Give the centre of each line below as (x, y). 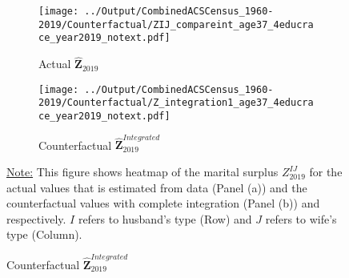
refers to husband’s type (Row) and (165, 218)
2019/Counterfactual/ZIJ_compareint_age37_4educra (176, 24)
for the (326, 172)
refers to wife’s (301, 218)
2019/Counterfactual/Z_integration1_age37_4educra (176, 103)
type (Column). (44, 234)
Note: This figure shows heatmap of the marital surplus (142, 172)
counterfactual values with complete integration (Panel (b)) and (163, 203)
